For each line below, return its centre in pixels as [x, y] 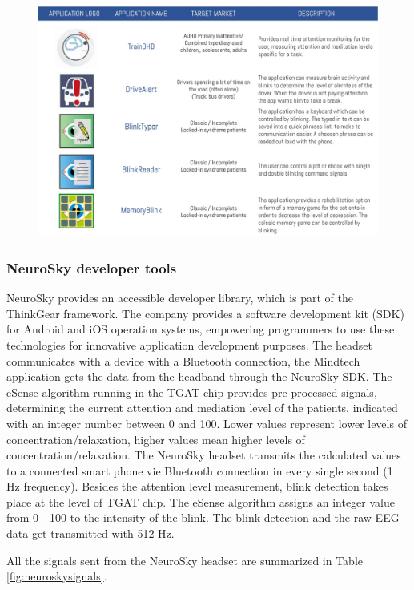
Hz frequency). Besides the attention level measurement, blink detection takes [197, 486]
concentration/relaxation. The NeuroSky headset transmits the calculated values [204, 455]
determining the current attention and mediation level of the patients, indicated [202, 408]
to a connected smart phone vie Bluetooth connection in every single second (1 [200, 470]
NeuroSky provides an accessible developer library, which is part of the [180, 298]
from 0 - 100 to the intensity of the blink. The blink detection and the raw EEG [203, 517]
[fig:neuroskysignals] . [57, 576]
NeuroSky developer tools [92, 267]
